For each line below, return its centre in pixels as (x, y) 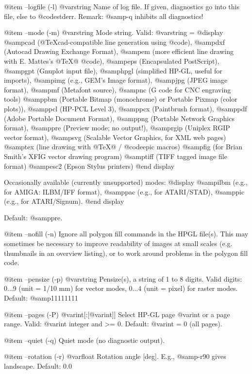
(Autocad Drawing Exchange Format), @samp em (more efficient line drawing (119, 51)
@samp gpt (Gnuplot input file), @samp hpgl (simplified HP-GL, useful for (113, 70)
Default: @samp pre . (33, 217)
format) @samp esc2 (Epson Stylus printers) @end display (89, 166)
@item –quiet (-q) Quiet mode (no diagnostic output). (84, 340)
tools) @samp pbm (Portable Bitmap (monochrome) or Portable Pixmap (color (121, 99)
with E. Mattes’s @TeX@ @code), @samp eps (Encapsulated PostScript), (112, 61)
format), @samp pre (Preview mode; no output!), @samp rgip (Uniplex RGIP (117, 128)
